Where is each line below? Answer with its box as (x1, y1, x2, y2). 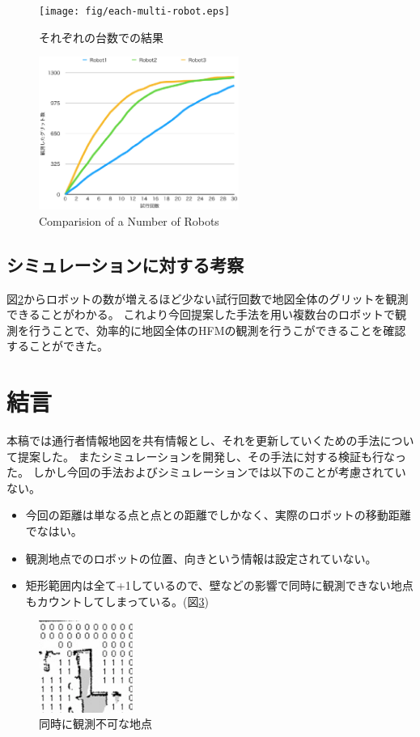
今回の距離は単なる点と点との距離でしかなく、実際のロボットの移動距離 (25, 506, 411, 523)
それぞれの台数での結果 (39, 28, 163, 45)
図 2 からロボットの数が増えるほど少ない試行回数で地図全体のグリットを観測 (6, 290, 409, 307)
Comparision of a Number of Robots (39, 212, 219, 229)
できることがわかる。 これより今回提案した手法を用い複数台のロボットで (6, 306, 396, 323)
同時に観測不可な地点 (39, 715, 152, 732)
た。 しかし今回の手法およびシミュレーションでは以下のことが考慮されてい (6, 464, 406, 481)
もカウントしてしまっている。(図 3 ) (25, 592, 210, 609)
